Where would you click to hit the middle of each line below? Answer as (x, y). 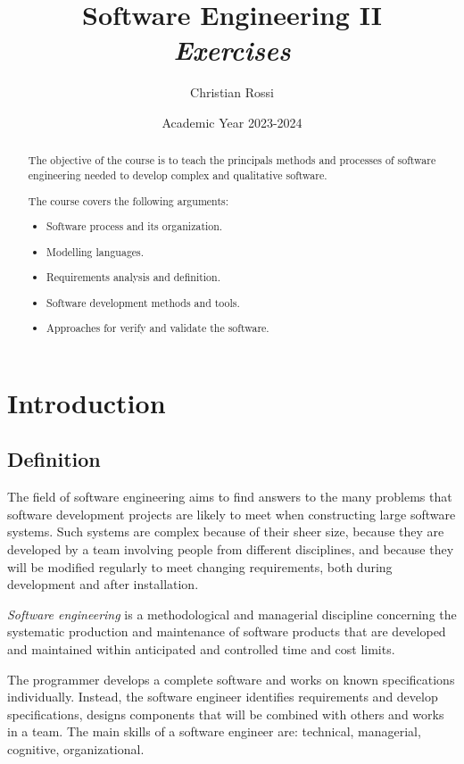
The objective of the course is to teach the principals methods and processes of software (232, 160)
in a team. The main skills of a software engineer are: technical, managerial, (214, 731)
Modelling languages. (95, 251)
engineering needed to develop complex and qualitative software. (178, 174)
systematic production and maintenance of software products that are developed (227, 631)
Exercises (232, 50)
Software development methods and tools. (143, 302)
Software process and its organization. (135, 226)
